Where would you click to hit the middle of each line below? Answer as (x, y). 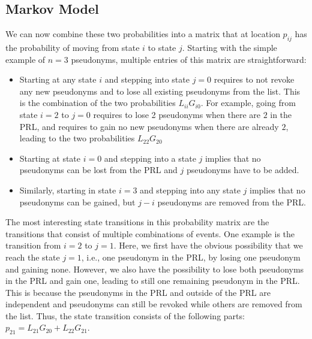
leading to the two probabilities (77, 138)
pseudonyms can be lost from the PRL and (98, 170)
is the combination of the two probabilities (97, 103)
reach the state (33, 257)
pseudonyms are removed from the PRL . (232, 202)
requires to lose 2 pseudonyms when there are (177, 114)
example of (25, 59)
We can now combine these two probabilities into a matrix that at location (143, 34)
